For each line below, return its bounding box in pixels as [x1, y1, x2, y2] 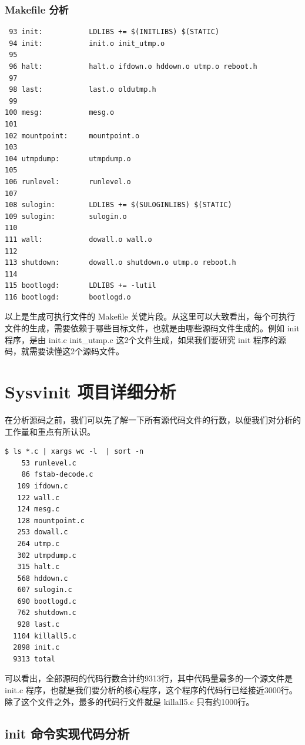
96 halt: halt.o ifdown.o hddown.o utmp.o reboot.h [9, 62, 257, 71]
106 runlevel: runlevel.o [5, 177, 131, 186]
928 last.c [17, 620, 60, 629]
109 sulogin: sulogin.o [5, 212, 127, 221]
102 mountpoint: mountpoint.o [5, 131, 140, 140]
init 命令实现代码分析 [5, 724, 130, 742]
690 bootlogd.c [17, 597, 76, 606]
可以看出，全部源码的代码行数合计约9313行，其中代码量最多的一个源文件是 [5, 672, 293, 684]
